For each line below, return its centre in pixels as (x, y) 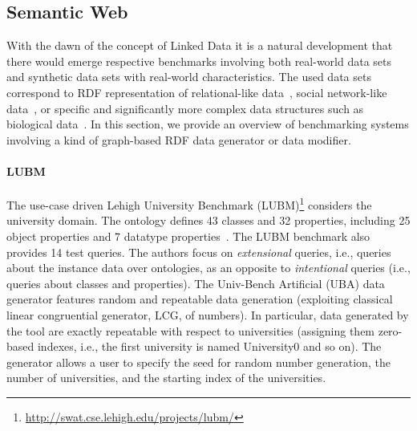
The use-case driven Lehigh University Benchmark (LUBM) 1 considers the (189, 203)
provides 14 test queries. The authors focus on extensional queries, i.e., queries (199, 252)
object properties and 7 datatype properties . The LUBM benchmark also (188, 236)
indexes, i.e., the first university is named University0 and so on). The (209, 346)
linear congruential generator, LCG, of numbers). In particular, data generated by (208, 314)
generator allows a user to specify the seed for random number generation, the (198, 362)
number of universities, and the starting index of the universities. (166, 378)
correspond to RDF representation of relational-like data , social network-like (197, 92)
